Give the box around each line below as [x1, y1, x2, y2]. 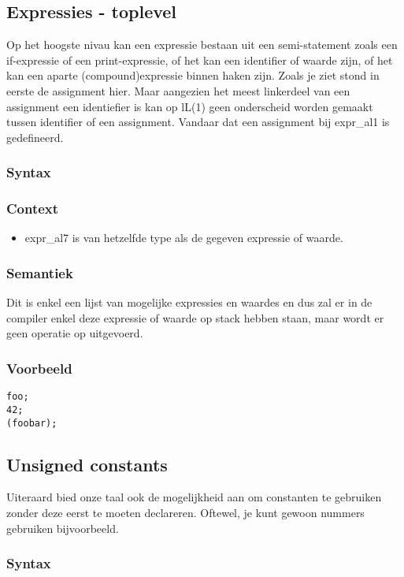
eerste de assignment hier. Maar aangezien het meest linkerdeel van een [6, 82, 350, 99]
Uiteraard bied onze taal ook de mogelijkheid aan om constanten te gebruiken [6, 489, 382, 505]
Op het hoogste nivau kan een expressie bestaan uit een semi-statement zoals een [6, 36, 398, 53]
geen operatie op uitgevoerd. [6, 325, 143, 341]
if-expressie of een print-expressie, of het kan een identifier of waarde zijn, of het [6, 51, 393, 68]
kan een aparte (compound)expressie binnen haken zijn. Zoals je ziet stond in [6, 67, 380, 84]
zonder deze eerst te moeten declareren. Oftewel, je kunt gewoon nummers [6, 504, 365, 520]
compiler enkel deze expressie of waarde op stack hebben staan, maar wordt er [6, 309, 384, 326]
